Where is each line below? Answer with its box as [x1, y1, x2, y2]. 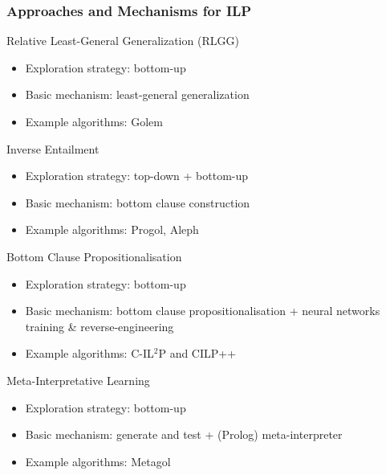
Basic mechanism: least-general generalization [25, 86, 250, 103]
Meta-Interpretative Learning [6, 371, 150, 388]
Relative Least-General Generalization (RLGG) [6, 32, 239, 49]
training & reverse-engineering [25, 317, 174, 334]
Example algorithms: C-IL [25, 345, 154, 362]
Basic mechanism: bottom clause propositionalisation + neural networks [25, 302, 380, 319]
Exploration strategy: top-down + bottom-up [25, 167, 249, 184]
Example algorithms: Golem [25, 113, 163, 129]
